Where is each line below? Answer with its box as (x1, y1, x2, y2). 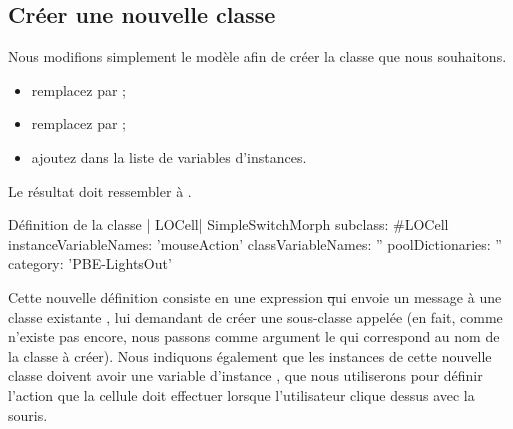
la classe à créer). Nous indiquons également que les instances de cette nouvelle (8, 345, 492, 366)
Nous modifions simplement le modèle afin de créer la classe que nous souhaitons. (8, 46, 507, 67)
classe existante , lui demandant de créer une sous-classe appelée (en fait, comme (8, 306, 503, 327)
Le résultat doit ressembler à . (8, 180, 192, 201)
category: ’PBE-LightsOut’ (8, 253, 172, 274)
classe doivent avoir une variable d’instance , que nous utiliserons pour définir (8, 365, 483, 386)
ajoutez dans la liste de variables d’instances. (31, 146, 307, 167)
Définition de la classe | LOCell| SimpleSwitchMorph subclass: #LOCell (8, 214, 449, 235)
